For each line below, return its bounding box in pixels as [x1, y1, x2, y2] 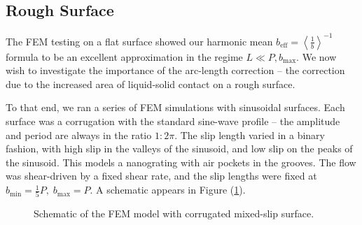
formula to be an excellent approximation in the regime [6, 49, 243, 64]
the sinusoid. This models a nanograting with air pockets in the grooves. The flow [6, 154, 356, 169]
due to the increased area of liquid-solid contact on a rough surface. [6, 76, 295, 91]
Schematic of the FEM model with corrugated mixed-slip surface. [34, 206, 314, 221]
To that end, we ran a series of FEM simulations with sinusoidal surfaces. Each [6, 100, 345, 115]
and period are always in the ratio [6, 127, 152, 142]
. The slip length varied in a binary [174, 127, 325, 142]
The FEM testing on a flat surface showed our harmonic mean [6, 34, 273, 48]
